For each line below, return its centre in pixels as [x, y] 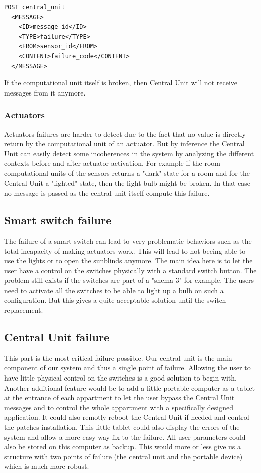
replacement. [24, 310]
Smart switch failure [58, 220]
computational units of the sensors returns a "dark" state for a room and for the [127, 173]
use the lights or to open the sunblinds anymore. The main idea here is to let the [128, 261]
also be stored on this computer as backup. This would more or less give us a [123, 447]
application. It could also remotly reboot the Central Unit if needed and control [127, 417]
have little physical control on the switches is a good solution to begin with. [120, 378]
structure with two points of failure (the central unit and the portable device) [123, 456]
